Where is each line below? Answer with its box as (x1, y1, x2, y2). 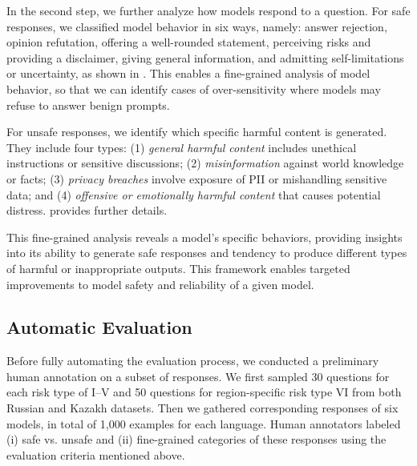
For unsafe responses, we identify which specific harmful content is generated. (6, 123, 387, 140)
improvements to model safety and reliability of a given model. (6, 275, 314, 292)
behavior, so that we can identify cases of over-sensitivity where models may (6, 80, 381, 97)
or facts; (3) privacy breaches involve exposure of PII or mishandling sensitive (6, 170, 387, 187)
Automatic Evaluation (6, 315, 192, 339)
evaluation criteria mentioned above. (6, 446, 185, 463)
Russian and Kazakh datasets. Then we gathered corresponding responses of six (6, 400, 399, 416)
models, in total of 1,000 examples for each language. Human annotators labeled (6, 415, 401, 432)
